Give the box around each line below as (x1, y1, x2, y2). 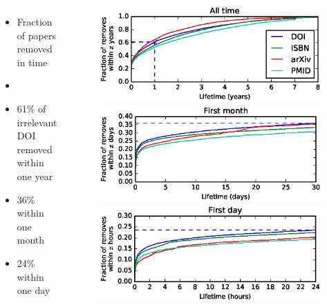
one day (17, 283, 50, 297)
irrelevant (17, 115, 57, 129)
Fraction (17, 14, 53, 28)
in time (17, 55, 48, 69)
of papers (17, 28, 56, 42)
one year (17, 168, 53, 183)
